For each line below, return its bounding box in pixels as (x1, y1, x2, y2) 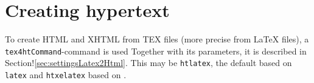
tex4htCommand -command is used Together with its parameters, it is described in (5, 44, 307, 57)
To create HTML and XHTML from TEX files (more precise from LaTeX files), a (5, 33, 309, 45)
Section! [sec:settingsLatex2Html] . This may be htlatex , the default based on (5, 56, 292, 69)
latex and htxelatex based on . (5, 68, 127, 81)
